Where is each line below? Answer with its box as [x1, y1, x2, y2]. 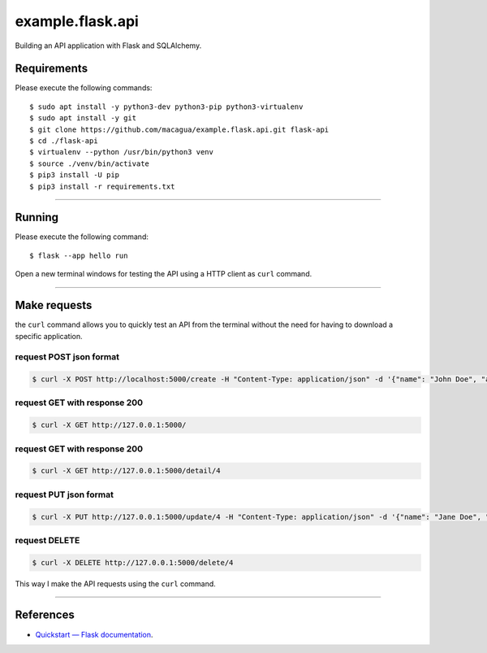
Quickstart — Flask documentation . [35, 629, 153, 639]
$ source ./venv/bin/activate [29, 159, 150, 168]
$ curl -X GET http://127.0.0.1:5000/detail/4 [32, 466, 221, 476]
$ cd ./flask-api [29, 137, 98, 146]
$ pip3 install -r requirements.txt [29, 181, 175, 191]
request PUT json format [15, 489, 114, 500]
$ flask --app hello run [29, 250, 128, 260]
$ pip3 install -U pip [29, 171, 120, 180]
